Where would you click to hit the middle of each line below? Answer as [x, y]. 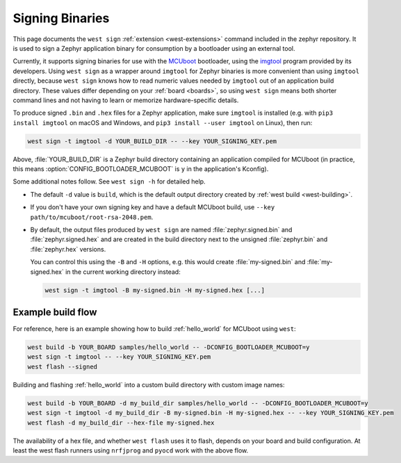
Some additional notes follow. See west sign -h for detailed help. [109, 181]
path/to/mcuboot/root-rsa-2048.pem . [92, 217]
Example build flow [55, 312]
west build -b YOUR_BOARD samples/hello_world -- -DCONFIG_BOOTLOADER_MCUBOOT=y [169, 347]
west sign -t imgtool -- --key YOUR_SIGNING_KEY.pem [119, 357]
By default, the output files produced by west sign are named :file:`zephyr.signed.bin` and [161, 229]
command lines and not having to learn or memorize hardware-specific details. [126, 100]
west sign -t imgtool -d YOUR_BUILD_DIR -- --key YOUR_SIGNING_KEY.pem [152, 141]
